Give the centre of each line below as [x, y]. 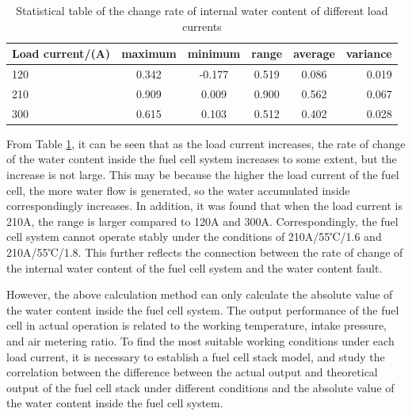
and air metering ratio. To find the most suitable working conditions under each [200, 340]
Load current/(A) [61, 53]
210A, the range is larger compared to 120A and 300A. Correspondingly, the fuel [202, 221]
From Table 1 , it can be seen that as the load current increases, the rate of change [206, 143]
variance [369, 53]
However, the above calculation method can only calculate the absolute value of [200, 294]
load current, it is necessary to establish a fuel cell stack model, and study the [196, 356]
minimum [214, 53]
